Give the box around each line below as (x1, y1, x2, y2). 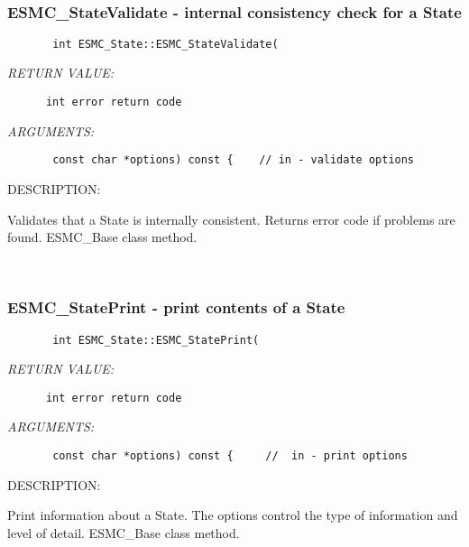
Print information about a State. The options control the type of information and (7, 505, 458, 524)
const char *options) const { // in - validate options (52, 153, 415, 167)
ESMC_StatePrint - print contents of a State (7, 296, 345, 319)
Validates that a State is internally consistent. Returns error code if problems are (7, 209, 455, 228)
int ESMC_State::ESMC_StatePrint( (52, 333, 260, 347)
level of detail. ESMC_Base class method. (7, 523, 240, 542)
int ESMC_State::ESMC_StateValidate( (52, 37, 279, 51)
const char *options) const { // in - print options (52, 450, 408, 463)
